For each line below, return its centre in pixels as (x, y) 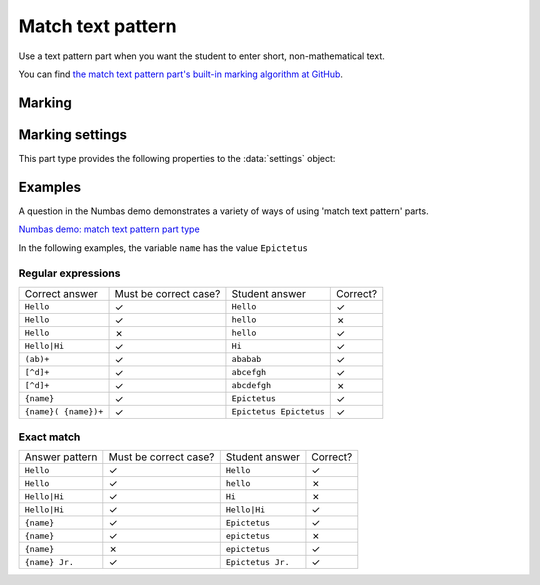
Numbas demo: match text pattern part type (109, 229)
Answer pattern (61, 457)
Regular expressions (69, 273)
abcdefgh (251, 385)
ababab (246, 359)
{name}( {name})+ (64, 411)
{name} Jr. (49, 561)
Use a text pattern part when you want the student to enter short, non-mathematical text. (201, 56)
